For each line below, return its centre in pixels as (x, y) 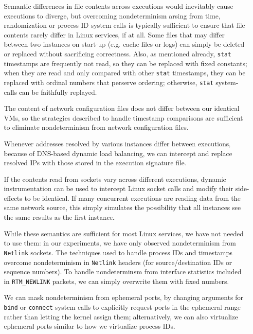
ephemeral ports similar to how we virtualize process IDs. (90, 326)
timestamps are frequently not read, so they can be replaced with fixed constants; (126, 63)
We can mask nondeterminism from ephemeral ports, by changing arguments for (124, 297)
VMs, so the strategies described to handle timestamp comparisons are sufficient (124, 117)
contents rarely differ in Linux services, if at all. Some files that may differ (114, 34)
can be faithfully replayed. (58, 92)
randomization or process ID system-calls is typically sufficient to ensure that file (125, 25)
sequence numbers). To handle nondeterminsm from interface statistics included (123, 272)
